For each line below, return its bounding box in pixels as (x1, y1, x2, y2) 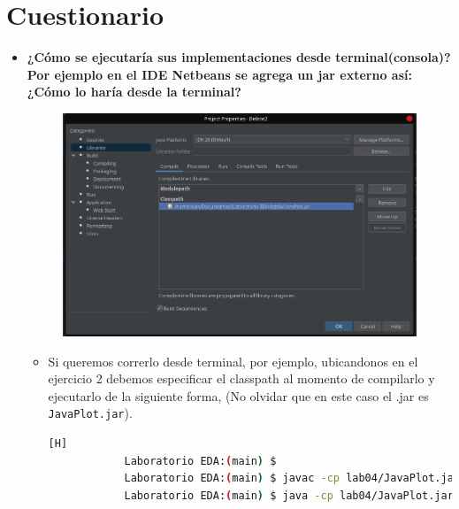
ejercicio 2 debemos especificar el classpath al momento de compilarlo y (48, 369, 435, 388)
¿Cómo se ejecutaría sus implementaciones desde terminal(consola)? (27, 48, 451, 66)
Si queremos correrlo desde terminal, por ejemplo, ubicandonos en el (48, 351, 418, 370)
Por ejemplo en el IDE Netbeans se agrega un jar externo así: (27, 65, 412, 83)
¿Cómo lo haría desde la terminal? (27, 82, 241, 101)
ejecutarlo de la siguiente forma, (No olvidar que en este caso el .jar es (48, 386, 429, 405)
